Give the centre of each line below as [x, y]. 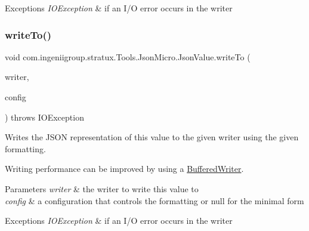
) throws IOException [44, 117]
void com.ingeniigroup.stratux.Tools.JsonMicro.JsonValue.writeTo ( [128, 56]
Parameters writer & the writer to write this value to [102, 188]
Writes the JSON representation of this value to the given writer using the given [152, 137]
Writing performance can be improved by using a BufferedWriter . [124, 169]
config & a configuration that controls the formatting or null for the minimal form [154, 200]
